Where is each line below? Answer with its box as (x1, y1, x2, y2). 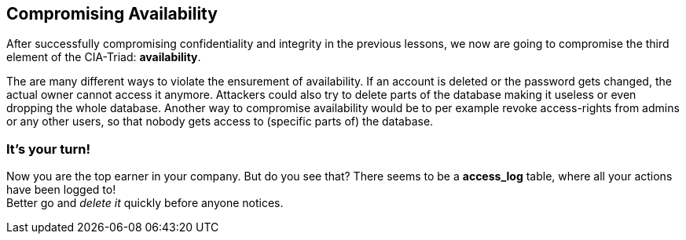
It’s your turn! (6, 140, 90, 157)
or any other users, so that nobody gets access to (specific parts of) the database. (6, 115, 434, 129)
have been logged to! (6, 183, 116, 197)
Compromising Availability (6, 4, 218, 24)
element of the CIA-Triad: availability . (6, 50, 201, 64)
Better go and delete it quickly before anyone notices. (6, 196, 284, 210)
